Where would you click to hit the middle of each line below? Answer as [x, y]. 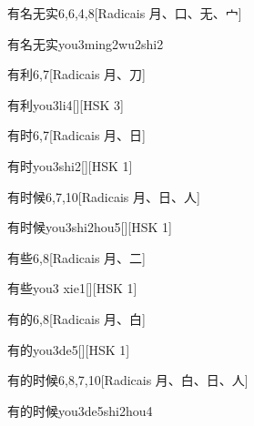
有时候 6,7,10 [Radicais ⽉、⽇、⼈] [104, 196]
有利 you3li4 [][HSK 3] [66, 104]
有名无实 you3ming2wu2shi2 [86, 43]
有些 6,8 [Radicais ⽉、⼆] [76, 257]
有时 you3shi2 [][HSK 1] [70, 165]
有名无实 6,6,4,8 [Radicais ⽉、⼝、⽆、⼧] [125, 13]
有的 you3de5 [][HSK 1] [69, 349]
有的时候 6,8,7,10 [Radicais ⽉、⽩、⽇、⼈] [128, 380]
